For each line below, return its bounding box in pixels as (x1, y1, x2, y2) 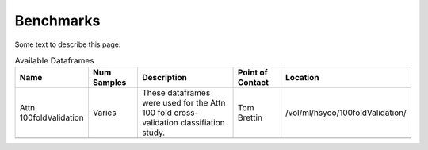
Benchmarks (14, 12, 101, 29)
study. (141, 127, 166, 138)
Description (141, 72, 188, 83)
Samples (92, 77, 127, 88)
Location (285, 72, 319, 83)
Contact (238, 77, 269, 88)
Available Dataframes (14, 56, 94, 67)
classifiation (179, 117, 225, 129)
